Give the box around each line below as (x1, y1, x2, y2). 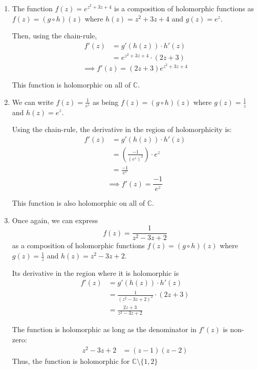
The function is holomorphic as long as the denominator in (12, 324, 197, 335)
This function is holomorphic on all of (12, 79, 131, 90)
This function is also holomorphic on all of (12, 198, 145, 208)
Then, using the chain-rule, (12, 30, 97, 41)
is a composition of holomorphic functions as (114, 3, 254, 13)
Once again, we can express (12, 214, 98, 225)
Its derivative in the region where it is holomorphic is (12, 267, 179, 278)
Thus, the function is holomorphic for (12, 355, 130, 366)
